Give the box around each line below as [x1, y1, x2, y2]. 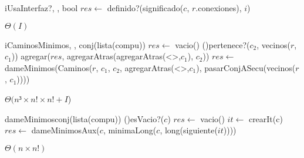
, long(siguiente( [160, 124, 218, 136]
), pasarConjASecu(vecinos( [196, 61, 296, 73]
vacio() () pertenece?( [175, 38, 250, 51]
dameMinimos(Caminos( [5, 61, 93, 73]
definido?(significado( [107, 2, 184, 14]
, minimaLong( [103, 124, 157, 136]
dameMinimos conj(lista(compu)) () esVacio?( [5, 112, 164, 125]
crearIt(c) [248, 112, 283, 125]
